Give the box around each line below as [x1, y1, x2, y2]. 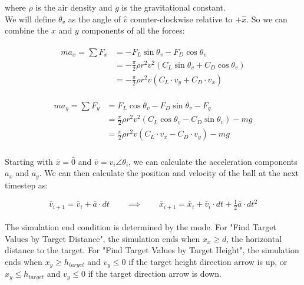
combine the [5, 24, 49, 37]
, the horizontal [226, 232, 282, 244]
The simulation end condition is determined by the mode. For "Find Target [5, 221, 276, 233]
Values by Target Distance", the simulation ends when [5, 232, 200, 244]
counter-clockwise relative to [130, 12, 233, 25]
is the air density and [35, 1, 113, 13]
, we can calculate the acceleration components [128, 155, 298, 167]
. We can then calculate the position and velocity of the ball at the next [39, 167, 299, 179]
